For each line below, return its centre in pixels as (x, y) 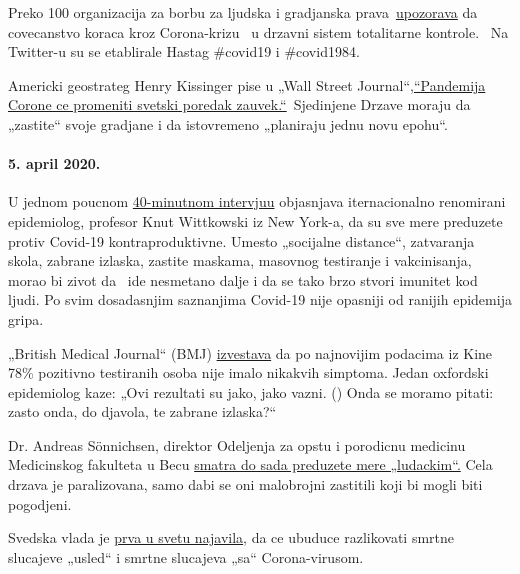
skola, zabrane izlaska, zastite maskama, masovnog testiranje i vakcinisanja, (240, 260)
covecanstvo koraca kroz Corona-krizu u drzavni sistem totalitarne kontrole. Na (258, 31)
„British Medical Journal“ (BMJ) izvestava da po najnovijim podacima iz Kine (250, 352)
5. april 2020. (54, 163)
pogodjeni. (40, 503)
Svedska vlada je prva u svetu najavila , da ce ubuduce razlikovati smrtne (231, 537)
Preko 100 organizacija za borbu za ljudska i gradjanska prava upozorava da (243, 12)
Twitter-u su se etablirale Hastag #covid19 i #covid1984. (184, 51)
